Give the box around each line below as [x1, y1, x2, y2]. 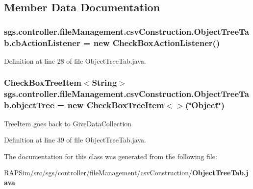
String [92, 76, 117, 89]
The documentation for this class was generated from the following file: [4, 151, 217, 161]
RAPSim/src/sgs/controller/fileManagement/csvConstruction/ [4, 167, 192, 178]
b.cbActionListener [4, 36, 80, 48]
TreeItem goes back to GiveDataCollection [4, 118, 132, 128]
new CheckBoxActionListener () [93, 36, 220, 48]
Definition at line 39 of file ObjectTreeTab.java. [4, 135, 146, 145]
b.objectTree [4, 99, 54, 111]
